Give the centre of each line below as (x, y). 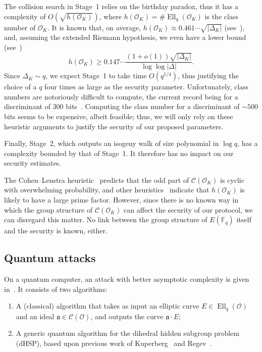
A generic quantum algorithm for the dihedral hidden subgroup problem (127, 333)
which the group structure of (48, 209)
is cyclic (232, 180)
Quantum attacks (50, 258)
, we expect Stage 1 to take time (96, 76)
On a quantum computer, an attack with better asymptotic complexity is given (127, 279)
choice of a (20, 87)
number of (20, 27)
